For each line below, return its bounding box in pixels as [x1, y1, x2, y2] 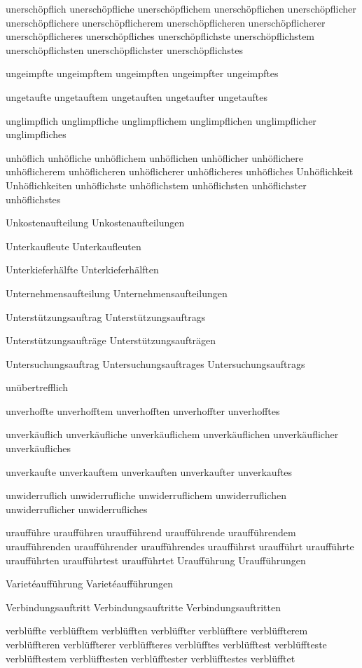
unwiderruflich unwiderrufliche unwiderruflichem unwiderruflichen [6, 488, 286, 503]
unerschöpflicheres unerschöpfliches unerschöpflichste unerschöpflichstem [6, 29, 315, 43]
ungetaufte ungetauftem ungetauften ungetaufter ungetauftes [6, 89, 267, 104]
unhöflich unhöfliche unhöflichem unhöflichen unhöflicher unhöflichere [6, 150, 303, 165]
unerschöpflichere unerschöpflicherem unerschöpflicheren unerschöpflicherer [6, 15, 326, 29]
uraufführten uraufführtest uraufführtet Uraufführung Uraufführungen [6, 552, 306, 567]
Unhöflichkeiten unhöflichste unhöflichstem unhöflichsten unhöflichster [6, 177, 307, 192]
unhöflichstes [6, 191, 61, 206]
